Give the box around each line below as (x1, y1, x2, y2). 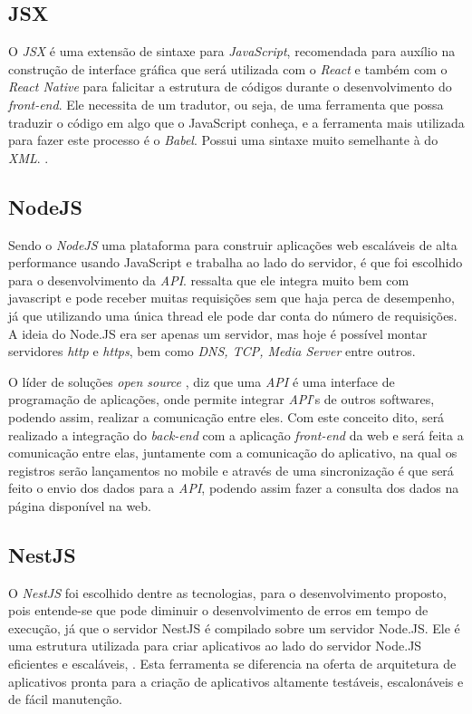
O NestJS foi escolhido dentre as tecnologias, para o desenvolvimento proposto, (8, 583, 447, 602)
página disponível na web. (8, 496, 151, 515)
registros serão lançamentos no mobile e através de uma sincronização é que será (8, 460, 454, 479)
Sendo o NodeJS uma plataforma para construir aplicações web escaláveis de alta (8, 235, 458, 254)
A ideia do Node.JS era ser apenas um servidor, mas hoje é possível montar (8, 323, 428, 343)
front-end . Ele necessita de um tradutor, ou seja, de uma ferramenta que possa (8, 94, 444, 113)
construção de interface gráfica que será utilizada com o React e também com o (8, 59, 448, 78)
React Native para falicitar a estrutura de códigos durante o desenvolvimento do (8, 77, 452, 96)
